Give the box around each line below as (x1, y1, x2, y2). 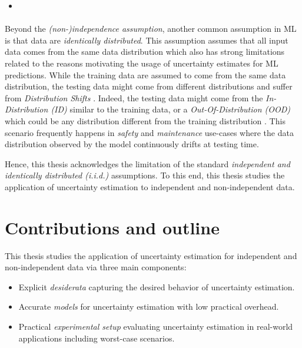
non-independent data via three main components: (5, 261, 187, 273)
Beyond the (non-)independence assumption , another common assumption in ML (5, 22, 297, 35)
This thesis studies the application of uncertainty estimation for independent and (5, 249, 297, 261)
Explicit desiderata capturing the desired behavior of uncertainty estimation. (18, 280, 295, 293)
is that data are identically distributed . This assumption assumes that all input (5, 34, 288, 46)
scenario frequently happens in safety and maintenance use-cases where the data (5, 126, 294, 138)
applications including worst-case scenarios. (18, 332, 175, 344)
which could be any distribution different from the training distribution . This (5, 114, 286, 127)
